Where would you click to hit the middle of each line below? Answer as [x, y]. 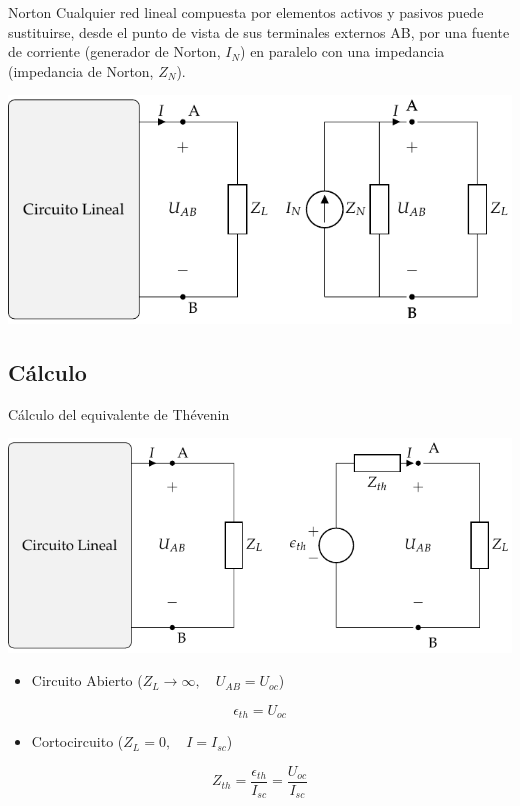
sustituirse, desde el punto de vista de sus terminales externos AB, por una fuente [259, 31]
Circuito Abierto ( [87, 680]
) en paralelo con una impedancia [342, 51]
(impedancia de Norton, [81, 70]
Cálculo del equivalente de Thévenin [119, 413]
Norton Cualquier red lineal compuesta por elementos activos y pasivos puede [246, 12]
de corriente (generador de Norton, [114, 51]
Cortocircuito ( [77, 741]
